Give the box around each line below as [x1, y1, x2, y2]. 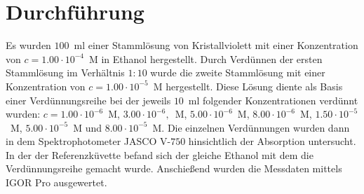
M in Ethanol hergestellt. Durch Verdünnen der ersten [88, 51, 323, 66]
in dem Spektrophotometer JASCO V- [6, 134, 171, 148]
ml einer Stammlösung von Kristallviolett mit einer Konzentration [74, 38, 358, 53]
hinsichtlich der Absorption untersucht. [188, 134, 356, 148]
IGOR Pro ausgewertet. [6, 175, 107, 190]
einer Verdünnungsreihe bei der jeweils [6, 92, 171, 107]
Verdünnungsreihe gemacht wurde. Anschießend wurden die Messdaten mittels [6, 161, 342, 176]
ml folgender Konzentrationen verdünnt [188, 92, 358, 107]
